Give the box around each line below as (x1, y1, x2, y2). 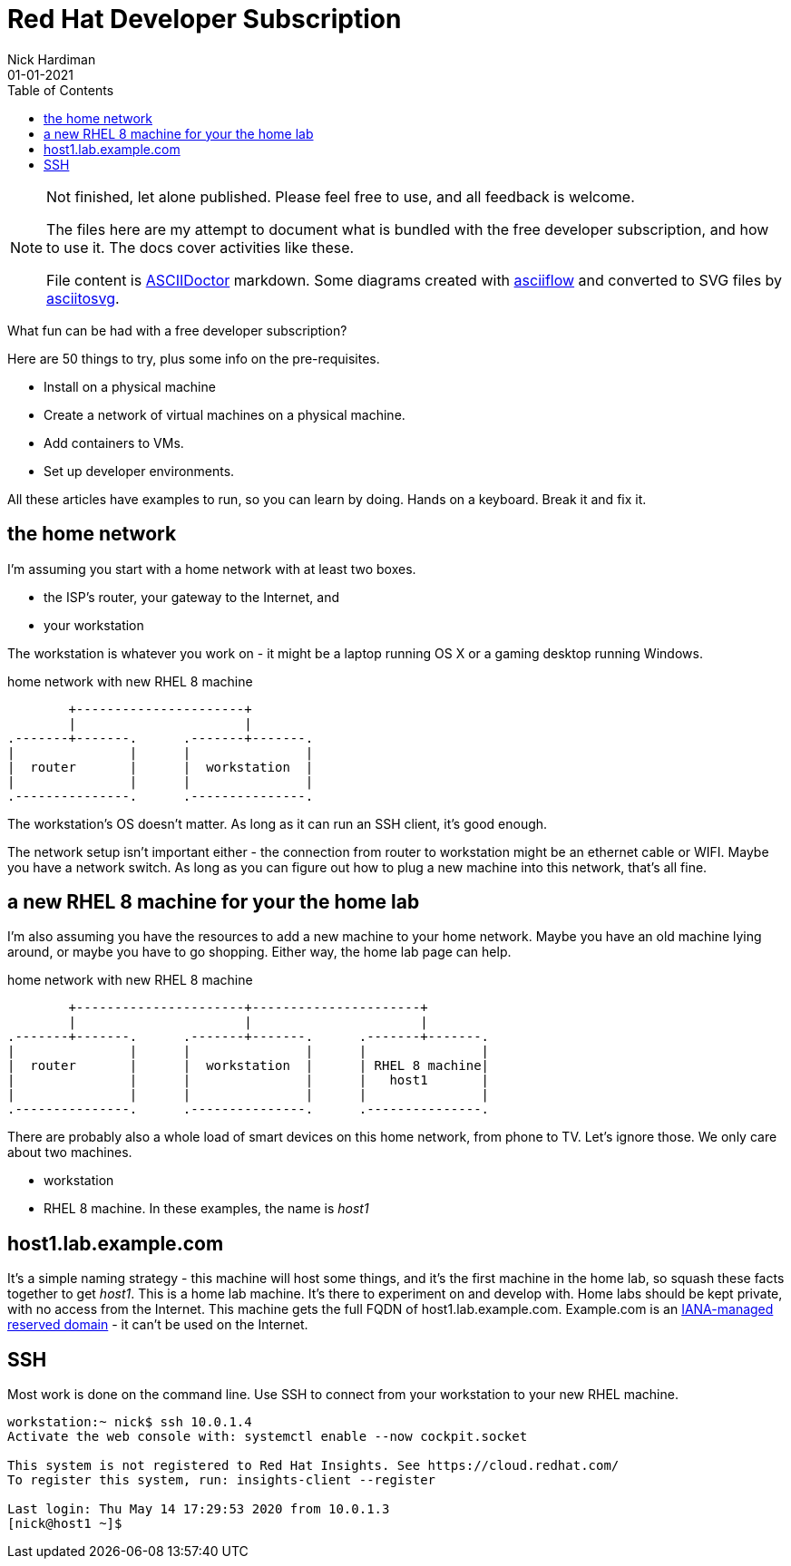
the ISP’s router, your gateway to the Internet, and (44, 588, 339, 605)
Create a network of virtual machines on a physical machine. (44, 406, 405, 423)
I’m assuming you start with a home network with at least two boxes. (7, 560, 416, 577)
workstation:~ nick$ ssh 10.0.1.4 (7, 1415, 252, 1430)
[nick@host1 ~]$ (7, 1516, 122, 1532)
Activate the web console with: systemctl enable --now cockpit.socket (7, 1429, 528, 1444)
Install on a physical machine (44, 378, 216, 394)
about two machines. (7, 1144, 132, 1161)
